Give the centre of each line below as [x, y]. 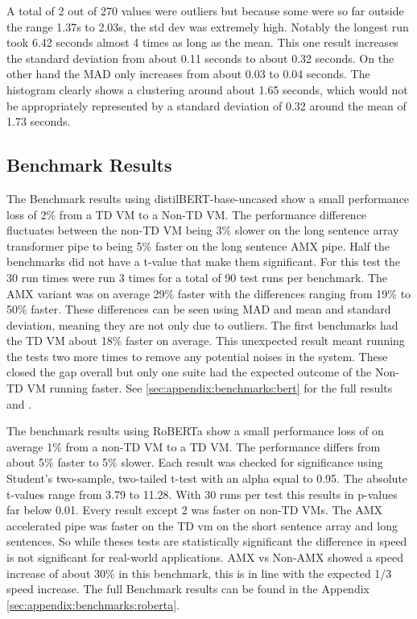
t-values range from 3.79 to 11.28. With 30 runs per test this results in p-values [202, 494]
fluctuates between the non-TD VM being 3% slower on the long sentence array [203, 230]
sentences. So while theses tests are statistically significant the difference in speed [207, 541]
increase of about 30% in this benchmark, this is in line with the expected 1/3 [199, 573]
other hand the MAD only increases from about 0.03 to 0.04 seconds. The [188, 74]
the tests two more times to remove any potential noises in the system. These [197, 356]
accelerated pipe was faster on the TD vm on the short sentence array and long [202, 525]
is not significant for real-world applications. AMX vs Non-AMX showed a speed [205, 557]
